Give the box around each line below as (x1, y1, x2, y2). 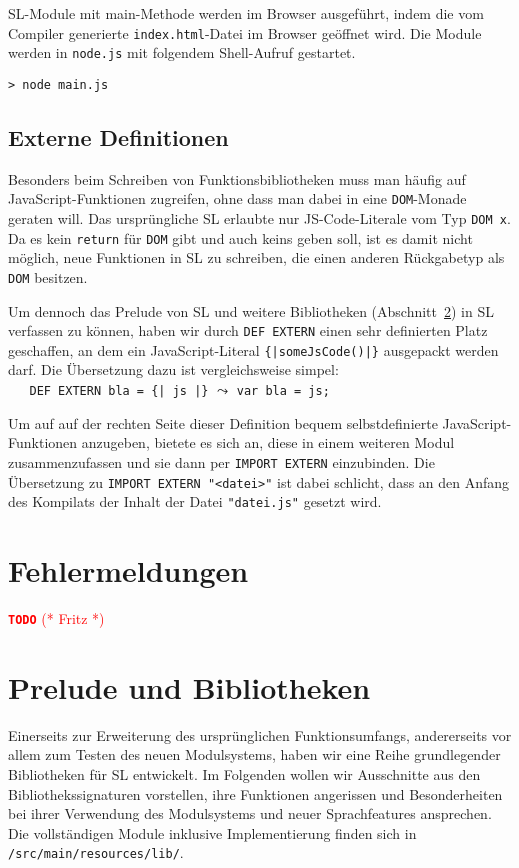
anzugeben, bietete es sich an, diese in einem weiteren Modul (81, 432, 455, 453)
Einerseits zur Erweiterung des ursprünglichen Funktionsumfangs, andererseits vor (8, 724, 512, 745)
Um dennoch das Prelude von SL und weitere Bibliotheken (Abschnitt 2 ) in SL (8, 300, 494, 321)
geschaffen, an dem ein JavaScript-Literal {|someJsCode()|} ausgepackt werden (8, 339, 499, 360)
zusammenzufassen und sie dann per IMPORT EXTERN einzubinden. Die (8, 451, 435, 472)
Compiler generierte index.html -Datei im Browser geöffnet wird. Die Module (8, 22, 482, 43)
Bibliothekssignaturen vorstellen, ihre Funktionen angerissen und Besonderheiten (8, 783, 503, 804)
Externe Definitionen (8, 121, 229, 152)
